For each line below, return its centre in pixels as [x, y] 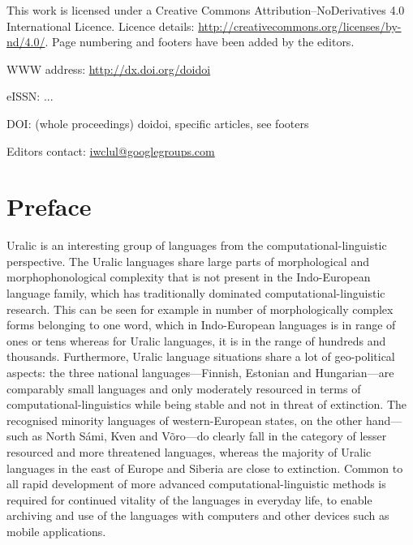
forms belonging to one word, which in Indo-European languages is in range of [201, 325]
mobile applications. [56, 531]
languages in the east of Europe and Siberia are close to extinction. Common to [205, 468]
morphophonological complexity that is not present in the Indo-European [189, 277]
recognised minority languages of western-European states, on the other [185, 420]
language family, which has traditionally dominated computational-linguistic [196, 293]
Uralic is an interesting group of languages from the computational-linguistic [197, 245]
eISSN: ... [30, 96]
